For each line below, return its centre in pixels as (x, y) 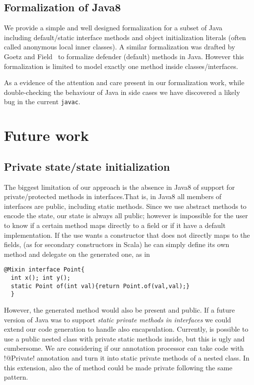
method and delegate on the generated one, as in (77, 254)
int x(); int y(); (41, 278)
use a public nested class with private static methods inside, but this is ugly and (124, 338)
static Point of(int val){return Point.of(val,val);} (100, 286)
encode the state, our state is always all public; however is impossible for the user (126, 215)
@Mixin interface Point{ (44, 270)
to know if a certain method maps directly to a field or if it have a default (115, 225)
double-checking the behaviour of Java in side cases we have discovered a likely (122, 92)
